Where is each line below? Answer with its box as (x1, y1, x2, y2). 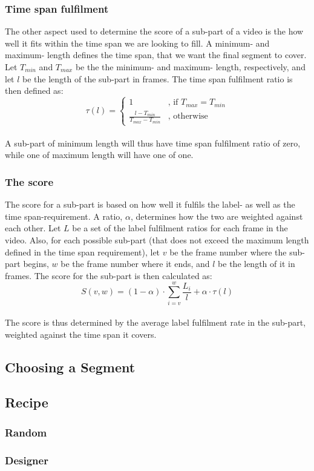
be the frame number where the (169, 245, 287, 258)
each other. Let (5, 222, 61, 234)
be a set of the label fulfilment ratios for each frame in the (72, 222, 288, 234)
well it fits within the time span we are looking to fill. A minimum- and (5, 36, 270, 49)
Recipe (5, 393, 48, 412)
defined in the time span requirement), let (5, 245, 160, 258)
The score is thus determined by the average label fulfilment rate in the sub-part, (5, 316, 306, 329)
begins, (23, 257, 49, 270)
